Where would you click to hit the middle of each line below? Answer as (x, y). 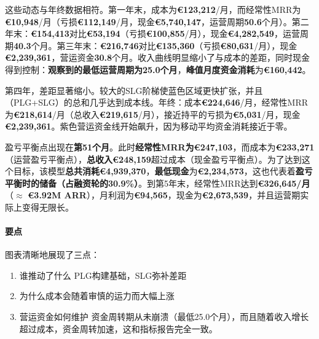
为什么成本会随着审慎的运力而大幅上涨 (97, 296)
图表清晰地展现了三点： (52, 255)
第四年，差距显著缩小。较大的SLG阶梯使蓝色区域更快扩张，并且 (134, 90)
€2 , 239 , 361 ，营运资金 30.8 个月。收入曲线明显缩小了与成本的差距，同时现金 (158, 57)
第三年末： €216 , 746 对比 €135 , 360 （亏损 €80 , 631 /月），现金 (177, 45)
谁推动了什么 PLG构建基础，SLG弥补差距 (103, 275)
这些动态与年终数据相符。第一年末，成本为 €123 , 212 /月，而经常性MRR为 (153, 9)
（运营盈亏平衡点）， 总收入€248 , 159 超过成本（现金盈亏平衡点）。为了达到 (153, 159)
